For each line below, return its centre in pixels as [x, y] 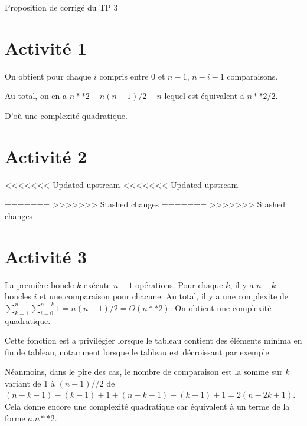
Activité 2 [46, 156]
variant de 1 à [30, 383]
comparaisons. [252, 76]
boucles [18, 296]
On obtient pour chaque [48, 76]
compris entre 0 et [132, 76]
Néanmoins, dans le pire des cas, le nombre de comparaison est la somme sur [144, 371]
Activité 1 [46, 47]
